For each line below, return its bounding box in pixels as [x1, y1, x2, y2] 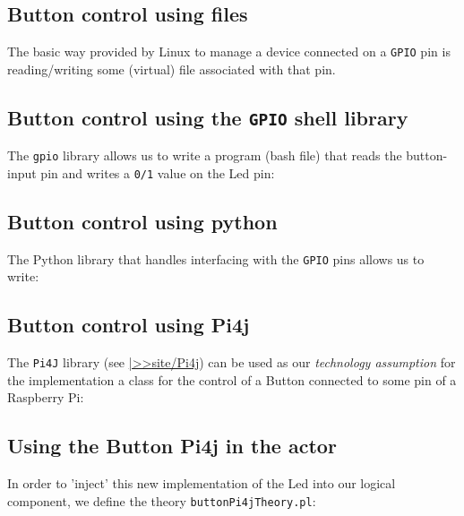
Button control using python [7, 207, 278, 235]
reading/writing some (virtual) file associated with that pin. [7, 59, 336, 78]
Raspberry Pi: [7, 388, 84, 407]
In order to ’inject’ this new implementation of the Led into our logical [7, 474, 396, 493]
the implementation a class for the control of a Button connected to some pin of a [7, 370, 457, 389]
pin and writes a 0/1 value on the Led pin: [40, 163, 275, 182]
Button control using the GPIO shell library [7, 103, 408, 131]
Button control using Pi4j [7, 311, 250, 339]
